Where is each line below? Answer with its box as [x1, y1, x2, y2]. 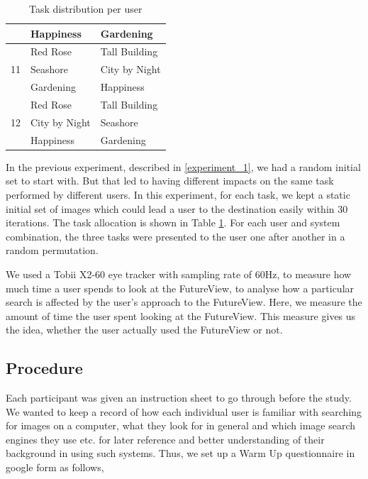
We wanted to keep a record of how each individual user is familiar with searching [6, 404, 362, 419]
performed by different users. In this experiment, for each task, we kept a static [6, 187, 350, 202]
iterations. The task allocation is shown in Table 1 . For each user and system [6, 215, 340, 230]
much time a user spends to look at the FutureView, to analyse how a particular [6, 280, 355, 295]
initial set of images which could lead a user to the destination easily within [6, 201, 335, 216]
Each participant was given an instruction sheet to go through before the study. [6, 390, 352, 405]
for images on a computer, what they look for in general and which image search [6, 418, 356, 433]
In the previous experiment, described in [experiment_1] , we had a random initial [6, 159, 361, 174]
